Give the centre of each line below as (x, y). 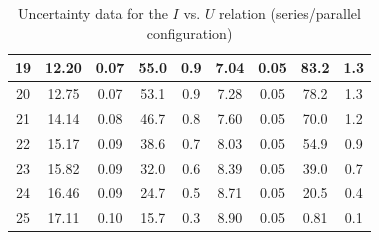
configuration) (189, 32)
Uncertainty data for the (93, 13)
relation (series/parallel (290, 13)
